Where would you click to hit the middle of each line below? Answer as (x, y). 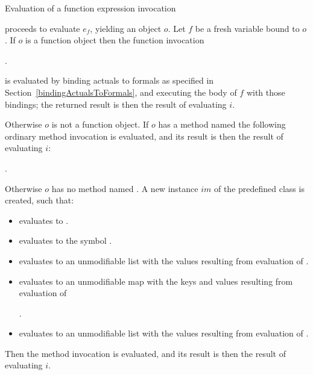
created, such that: (40, 200)
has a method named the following (222, 124)
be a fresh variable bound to (247, 28)
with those (266, 92)
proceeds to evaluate (43, 28)
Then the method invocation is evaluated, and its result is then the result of (145, 353)
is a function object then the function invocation (115, 40)
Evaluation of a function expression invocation (90, 8)
